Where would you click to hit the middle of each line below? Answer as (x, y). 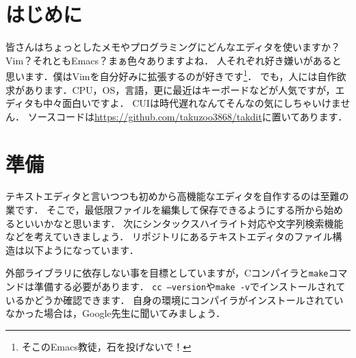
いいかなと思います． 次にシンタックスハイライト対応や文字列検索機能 (184, 223)
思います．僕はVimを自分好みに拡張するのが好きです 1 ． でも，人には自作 (171, 75)
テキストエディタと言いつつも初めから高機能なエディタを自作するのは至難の (177, 196)
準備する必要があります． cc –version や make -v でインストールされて (190, 286)
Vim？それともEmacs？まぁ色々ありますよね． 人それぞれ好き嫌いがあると (174, 60)
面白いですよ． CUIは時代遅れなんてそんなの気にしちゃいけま (202, 103)
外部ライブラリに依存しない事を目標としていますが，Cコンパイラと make (167, 273)
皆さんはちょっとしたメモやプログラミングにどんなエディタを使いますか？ (173, 47)
